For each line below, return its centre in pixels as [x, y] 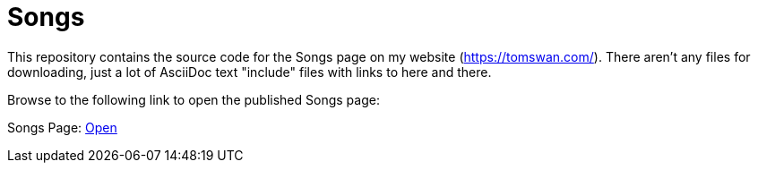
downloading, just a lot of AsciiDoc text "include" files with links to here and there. [250, 72]
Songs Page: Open [62, 127]
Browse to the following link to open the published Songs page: [194, 99]
